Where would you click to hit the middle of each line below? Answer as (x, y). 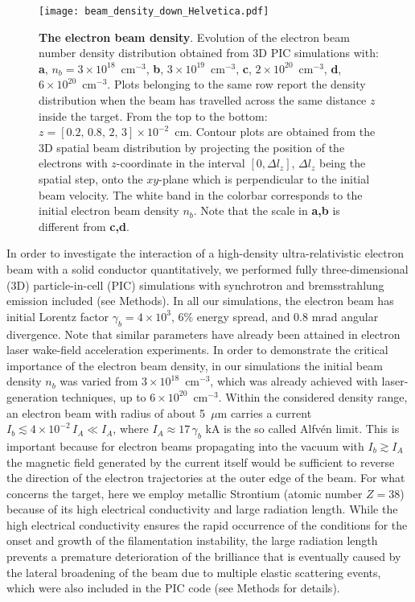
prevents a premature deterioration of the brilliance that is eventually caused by (204, 557)
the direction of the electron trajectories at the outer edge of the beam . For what (206, 478)
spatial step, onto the (91, 179)
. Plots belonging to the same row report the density (236, 84)
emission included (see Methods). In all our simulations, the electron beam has (200, 301)
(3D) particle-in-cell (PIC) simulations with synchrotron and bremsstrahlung (195, 285)
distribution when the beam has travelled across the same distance (203, 100)
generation (32, 396)
